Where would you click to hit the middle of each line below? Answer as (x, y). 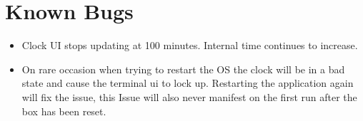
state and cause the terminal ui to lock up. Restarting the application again (188, 83)
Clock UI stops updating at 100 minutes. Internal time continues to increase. (190, 45)
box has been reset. (64, 111)
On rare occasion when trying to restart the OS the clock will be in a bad (183, 69)
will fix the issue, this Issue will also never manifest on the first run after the (189, 96)
